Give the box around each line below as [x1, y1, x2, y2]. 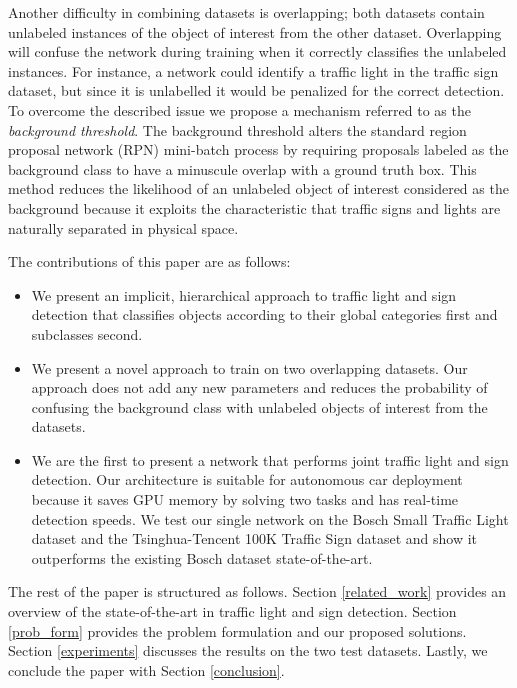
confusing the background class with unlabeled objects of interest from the [31, 396, 488, 417]
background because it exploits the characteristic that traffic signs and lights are [8, 197, 501, 218]
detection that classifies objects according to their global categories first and [31, 304, 498, 325]
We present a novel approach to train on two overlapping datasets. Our [31, 357, 468, 378]
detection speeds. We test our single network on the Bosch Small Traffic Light [31, 508, 509, 529]
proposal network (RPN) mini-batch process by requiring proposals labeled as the [8, 139, 509, 160]
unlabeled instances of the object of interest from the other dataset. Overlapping [8, 21, 502, 42]
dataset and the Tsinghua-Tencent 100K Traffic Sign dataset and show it [31, 528, 478, 549]
